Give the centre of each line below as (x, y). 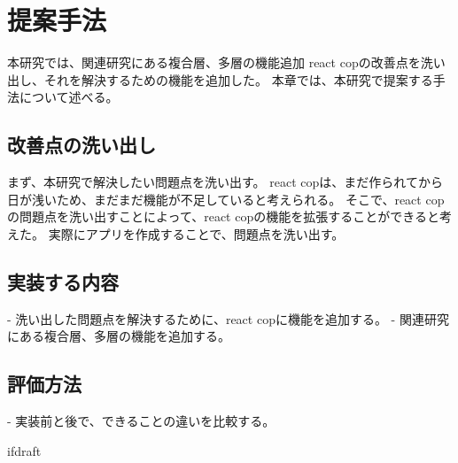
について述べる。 (69, 97)
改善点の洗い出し (82, 145)
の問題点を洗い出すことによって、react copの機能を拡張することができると (223, 216)
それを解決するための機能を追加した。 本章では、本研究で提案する (238, 79)
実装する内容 (63, 281)
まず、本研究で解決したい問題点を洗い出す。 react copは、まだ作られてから (225, 182)
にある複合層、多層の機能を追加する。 (119, 336)
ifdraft (24, 450)
